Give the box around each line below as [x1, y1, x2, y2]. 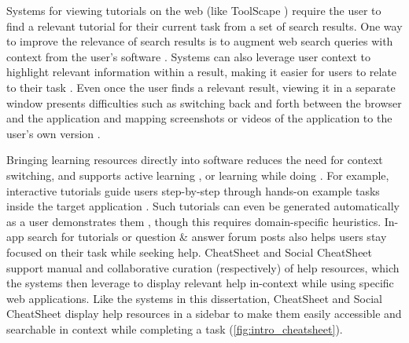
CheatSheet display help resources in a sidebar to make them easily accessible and [6, 305, 402, 322]
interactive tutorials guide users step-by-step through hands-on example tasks [6, 182, 380, 199]
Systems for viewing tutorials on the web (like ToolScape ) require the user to [6, 2, 381, 18]
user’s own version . [6, 125, 101, 141]
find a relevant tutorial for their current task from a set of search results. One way [6, 17, 403, 34]
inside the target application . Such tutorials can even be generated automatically [6, 198, 400, 214]
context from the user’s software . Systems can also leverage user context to [6, 48, 371, 64]
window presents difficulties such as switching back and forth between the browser [6, 94, 402, 111]
